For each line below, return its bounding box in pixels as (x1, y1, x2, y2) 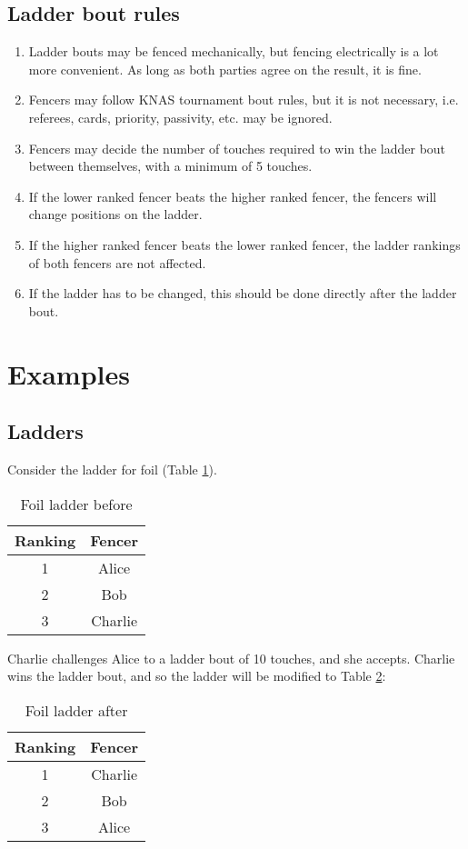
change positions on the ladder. (28, 205, 203, 224)
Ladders (7, 417, 84, 445)
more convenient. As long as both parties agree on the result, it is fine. (28, 59, 422, 78)
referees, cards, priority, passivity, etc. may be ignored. (28, 107, 333, 126)
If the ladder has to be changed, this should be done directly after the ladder (28, 284, 457, 303)
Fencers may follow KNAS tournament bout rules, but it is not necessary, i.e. (28, 90, 459, 109)
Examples (7, 355, 130, 392)
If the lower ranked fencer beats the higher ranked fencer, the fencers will (28, 186, 437, 205)
